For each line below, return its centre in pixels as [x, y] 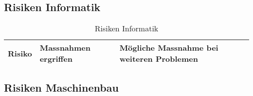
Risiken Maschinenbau [61, 87]
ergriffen [56, 59]
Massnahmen [65, 48]
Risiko [20, 53]
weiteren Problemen [159, 59]
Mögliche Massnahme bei [169, 48]
